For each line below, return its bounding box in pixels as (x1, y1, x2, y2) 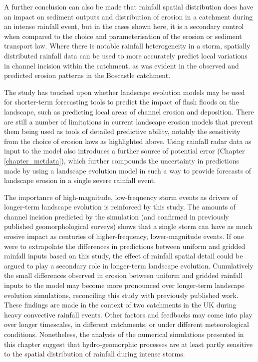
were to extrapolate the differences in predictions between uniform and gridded (4, 240, 246, 251)
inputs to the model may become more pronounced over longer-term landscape (4, 280, 245, 290)
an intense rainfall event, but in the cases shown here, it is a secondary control (4, 21, 244, 31)
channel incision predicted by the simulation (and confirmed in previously (4, 211, 229, 221)
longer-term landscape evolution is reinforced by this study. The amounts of (4, 201, 236, 212)
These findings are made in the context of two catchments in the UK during (4, 299, 237, 310)
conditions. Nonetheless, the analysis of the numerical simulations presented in (4, 329, 244, 339)
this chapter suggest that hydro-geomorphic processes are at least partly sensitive (4, 338, 253, 349)
